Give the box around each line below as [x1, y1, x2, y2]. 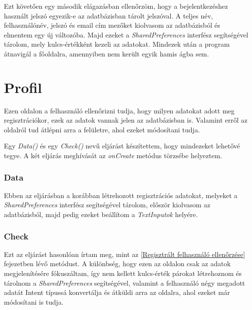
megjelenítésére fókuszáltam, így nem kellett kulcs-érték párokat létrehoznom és [4, 268, 242, 278]
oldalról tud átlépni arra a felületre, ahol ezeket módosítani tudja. [4, 124, 200, 134]
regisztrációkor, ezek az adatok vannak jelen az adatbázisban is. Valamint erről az [4, 115, 248, 125]
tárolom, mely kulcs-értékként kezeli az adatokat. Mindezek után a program [4, 39, 230, 49]
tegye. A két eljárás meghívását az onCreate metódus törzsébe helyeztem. [4, 150, 222, 161]
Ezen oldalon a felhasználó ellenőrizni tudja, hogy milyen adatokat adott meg [4, 105, 235, 115]
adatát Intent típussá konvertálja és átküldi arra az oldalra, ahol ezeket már [4, 287, 230, 297]
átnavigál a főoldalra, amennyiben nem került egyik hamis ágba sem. [4, 48, 209, 58]
